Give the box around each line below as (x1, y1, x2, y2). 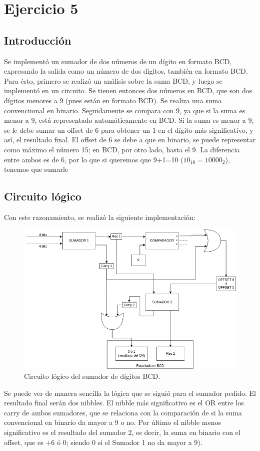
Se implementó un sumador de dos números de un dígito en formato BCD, (4, 56, 232, 66)
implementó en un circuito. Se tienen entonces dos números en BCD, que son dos (4, 85, 252, 96)
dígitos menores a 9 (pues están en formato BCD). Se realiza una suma (4, 95, 222, 105)
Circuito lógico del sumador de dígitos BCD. (24, 371, 160, 381)
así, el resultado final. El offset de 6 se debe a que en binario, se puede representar (4, 134, 256, 145)
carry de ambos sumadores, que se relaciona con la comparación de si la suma (4, 407, 242, 417)
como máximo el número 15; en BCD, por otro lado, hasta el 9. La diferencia (4, 144, 240, 154)
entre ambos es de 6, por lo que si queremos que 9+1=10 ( (4, 154, 183, 164)
